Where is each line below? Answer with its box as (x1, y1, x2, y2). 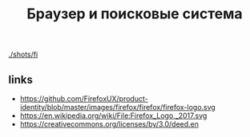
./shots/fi (8, 49, 38, 60)
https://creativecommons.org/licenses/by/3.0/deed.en (19, 119, 199, 128)
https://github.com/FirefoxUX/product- (19, 94, 148, 104)
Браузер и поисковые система (26, 5, 243, 23)
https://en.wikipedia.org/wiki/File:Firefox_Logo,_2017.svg (19, 111, 208, 120)
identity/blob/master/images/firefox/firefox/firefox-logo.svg (19, 103, 216, 112)
